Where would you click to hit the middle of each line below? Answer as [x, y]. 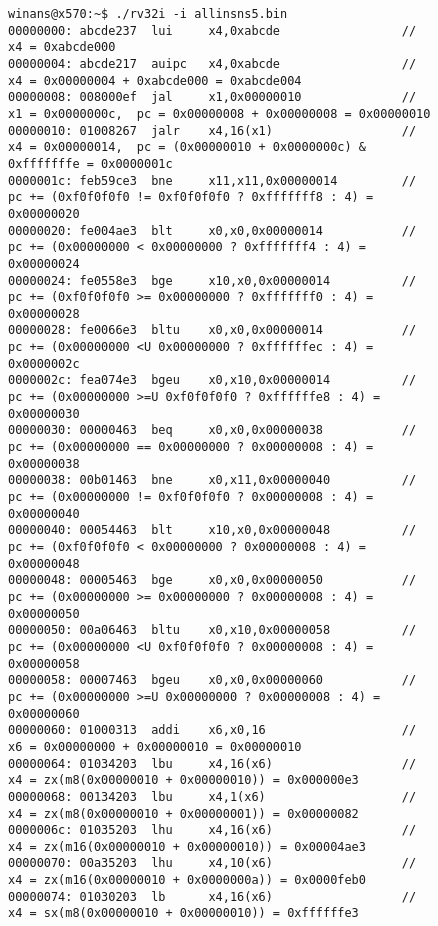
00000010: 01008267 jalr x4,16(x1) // [212, 130]
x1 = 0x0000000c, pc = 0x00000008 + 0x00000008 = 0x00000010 [219, 113]
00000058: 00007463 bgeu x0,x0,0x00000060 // [212, 680]
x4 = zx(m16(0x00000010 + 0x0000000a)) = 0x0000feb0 [187, 880]
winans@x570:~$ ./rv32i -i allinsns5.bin [148, 14]
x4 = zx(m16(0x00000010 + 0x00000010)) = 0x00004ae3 [187, 846]
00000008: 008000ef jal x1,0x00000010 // [212, 97]
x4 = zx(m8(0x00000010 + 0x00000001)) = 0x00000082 [183, 813]
